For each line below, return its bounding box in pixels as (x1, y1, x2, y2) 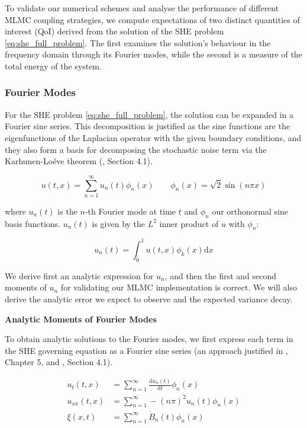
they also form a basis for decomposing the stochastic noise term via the (5, 143, 267, 155)
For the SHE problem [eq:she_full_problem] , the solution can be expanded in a (5, 108, 294, 120)
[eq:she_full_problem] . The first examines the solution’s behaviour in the (5, 36, 271, 49)
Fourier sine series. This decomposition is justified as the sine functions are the (5, 120, 290, 132)
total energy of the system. (5, 59, 102, 72)
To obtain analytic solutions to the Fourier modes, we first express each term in (5, 333, 293, 345)
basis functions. (5, 217, 60, 229)
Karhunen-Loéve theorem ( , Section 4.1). (5, 155, 153, 167)
